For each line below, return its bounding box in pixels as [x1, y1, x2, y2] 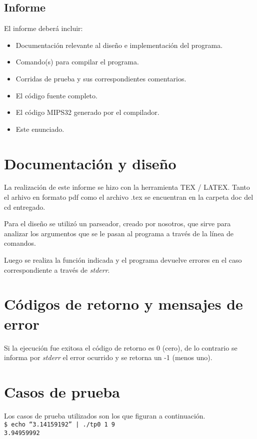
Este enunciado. [15, 123, 64, 134]
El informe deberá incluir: [4, 23, 83, 33]
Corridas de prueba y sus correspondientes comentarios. [15, 73, 186, 83]
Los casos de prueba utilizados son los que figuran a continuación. [4, 410, 205, 421]
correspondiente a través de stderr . [4, 264, 110, 275]
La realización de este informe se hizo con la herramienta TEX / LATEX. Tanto [4, 182, 250, 192]
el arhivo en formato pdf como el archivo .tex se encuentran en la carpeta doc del [4, 192, 253, 202]
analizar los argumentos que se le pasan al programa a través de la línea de [4, 228, 234, 238]
